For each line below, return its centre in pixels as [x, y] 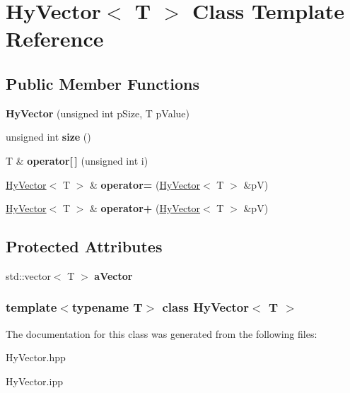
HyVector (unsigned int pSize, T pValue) [98, 113]
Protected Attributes [84, 246]
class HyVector [206, 307]
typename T [107, 307]
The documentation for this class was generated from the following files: [162, 333]
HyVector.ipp [34, 381]
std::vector [28, 275]
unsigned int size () [48, 137]
